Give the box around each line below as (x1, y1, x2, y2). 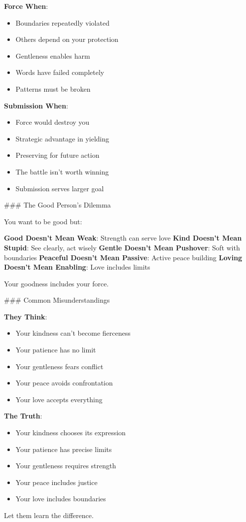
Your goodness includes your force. (4, 278, 109, 288)
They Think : (4, 311, 47, 321)
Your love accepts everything (15, 394, 103, 404)
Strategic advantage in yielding (15, 133, 109, 143)
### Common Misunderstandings (4, 295, 110, 305)
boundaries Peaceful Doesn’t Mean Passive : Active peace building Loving (4, 252, 243, 262)
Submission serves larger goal (15, 183, 104, 193)
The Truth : (4, 411, 42, 421)
